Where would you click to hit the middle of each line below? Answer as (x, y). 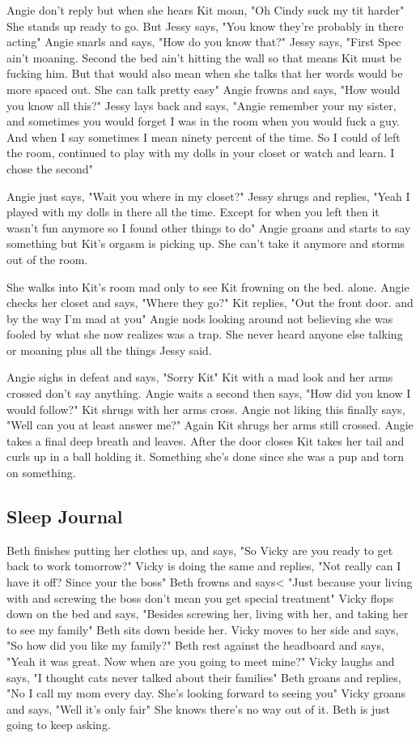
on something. (41, 473)
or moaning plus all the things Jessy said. (109, 350)
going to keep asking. (59, 725)
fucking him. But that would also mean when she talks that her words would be (205, 73)
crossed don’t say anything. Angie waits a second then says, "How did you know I (209, 393)
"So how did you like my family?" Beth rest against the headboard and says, (195, 645)
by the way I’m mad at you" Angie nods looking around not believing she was (200, 318)
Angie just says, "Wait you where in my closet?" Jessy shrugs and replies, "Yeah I (208, 196)
